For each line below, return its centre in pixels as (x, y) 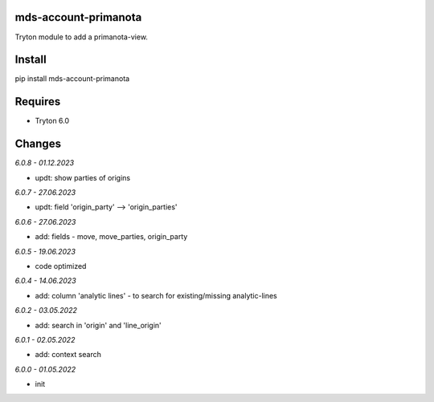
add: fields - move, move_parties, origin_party (111, 237)
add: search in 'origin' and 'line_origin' (98, 325)
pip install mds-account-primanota (72, 79)
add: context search (68, 355)
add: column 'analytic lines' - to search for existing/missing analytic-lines (156, 295)
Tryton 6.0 (52, 121)
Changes (38, 144)
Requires (38, 102)
